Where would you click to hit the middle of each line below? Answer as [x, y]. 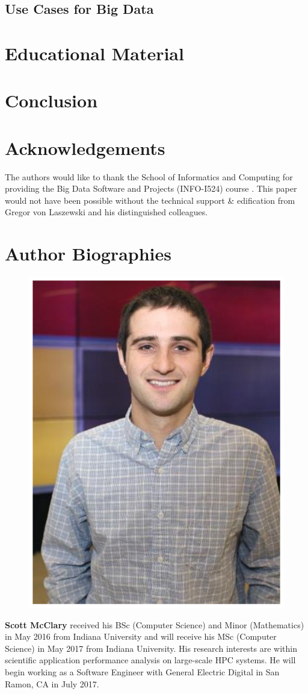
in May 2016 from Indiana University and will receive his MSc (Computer [141, 636]
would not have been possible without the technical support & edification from [150, 200]
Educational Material [94, 53]
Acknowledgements [85, 147]
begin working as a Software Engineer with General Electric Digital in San [142, 672]
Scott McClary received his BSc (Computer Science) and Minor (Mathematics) [155, 624]
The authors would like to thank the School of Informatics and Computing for [149, 176]
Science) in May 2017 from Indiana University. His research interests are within [151, 648]
